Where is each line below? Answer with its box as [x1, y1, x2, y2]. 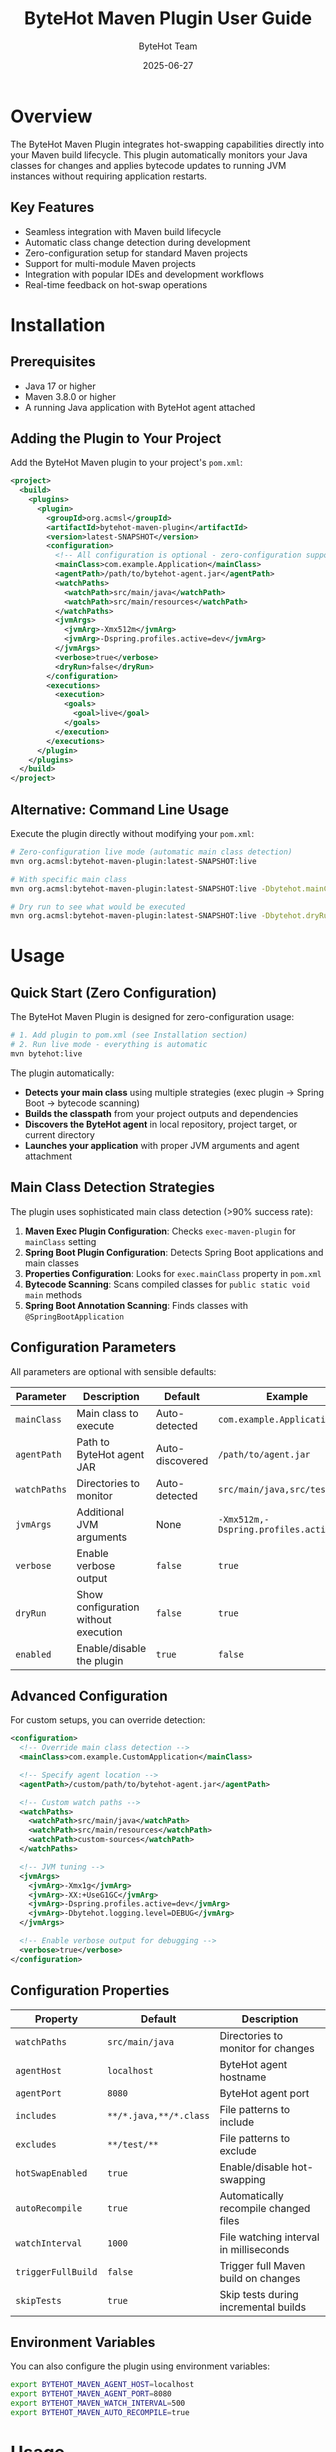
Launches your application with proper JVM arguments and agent [24, 1139, 300, 1151]
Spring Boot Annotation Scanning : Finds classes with [24, 1299, 248, 1311]
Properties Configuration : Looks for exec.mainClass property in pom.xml [24, 1267, 322, 1279]
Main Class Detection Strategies [10, 1179, 215, 1196]
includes [15, 2110, 57, 2121]
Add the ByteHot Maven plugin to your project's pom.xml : [10, 457, 243, 469]
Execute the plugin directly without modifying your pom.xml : [10, 828, 255, 839]
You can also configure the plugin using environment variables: [10, 2360, 270, 2372]
